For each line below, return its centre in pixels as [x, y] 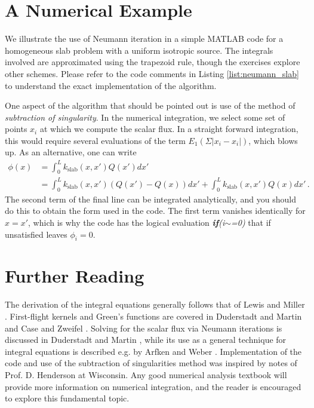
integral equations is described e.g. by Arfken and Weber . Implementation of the [153, 351]
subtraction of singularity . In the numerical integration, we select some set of [145, 117]
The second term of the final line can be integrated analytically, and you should [150, 199]
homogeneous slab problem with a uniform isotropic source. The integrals [139, 50]
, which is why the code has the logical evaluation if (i [127, 222]
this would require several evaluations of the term [95, 140]
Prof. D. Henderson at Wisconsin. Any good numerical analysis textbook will [146, 374]
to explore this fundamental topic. [67, 398]
